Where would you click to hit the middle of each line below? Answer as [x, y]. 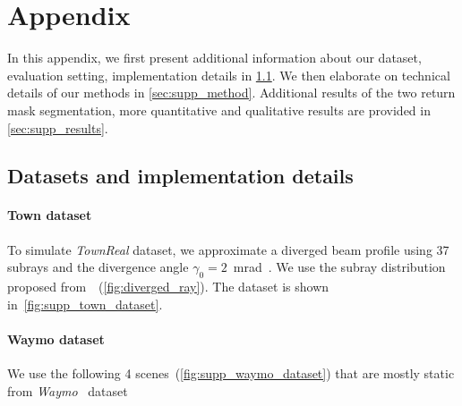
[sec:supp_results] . [58, 127]
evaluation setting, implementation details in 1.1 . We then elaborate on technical [229, 75]
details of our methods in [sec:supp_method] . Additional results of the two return [231, 93]
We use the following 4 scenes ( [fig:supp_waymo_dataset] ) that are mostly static [231, 373]
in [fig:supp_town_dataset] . [85, 304]
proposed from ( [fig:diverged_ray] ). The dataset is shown [168, 287]
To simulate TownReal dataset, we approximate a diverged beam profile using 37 [228, 249]
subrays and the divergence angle [98, 267]
